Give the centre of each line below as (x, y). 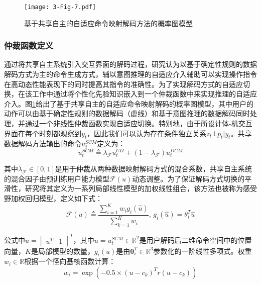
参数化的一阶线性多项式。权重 (203, 251)
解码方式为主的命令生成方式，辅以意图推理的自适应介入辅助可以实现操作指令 (130, 74)
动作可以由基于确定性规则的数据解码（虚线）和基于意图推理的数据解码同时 (127, 113)
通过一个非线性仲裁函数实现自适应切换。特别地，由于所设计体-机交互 (139, 123)
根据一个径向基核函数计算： (70, 261)
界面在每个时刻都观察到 (43, 133)
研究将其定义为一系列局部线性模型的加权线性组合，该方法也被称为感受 (141, 188)
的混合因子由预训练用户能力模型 (57, 178)
